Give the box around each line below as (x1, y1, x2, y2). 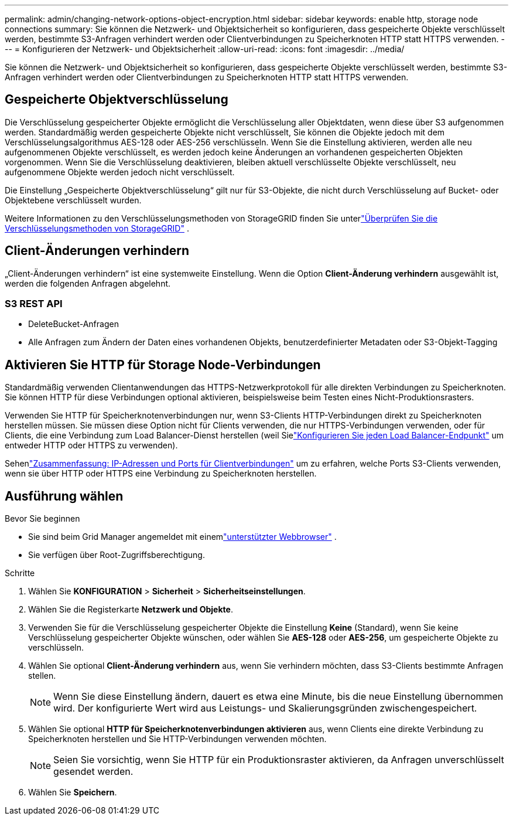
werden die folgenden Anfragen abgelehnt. (5, 278, 171, 288)
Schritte (5, 568, 35, 579)
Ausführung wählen (5, 488, 124, 503)
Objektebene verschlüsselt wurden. (5, 195, 142, 205)
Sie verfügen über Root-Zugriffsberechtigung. (28, 550, 205, 560)
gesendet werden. (53, 765, 134, 778)
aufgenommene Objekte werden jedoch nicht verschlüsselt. (5, 166, 235, 177)
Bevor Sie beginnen (5, 513, 80, 524)
